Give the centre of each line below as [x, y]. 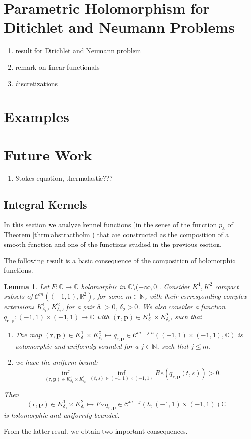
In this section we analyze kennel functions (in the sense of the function [110, 224]
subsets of [18, 296]
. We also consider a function [182, 307]
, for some [108, 296]
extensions [19, 307]
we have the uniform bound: [57, 362]
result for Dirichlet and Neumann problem [78, 50]
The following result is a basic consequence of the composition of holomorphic [120, 260]
